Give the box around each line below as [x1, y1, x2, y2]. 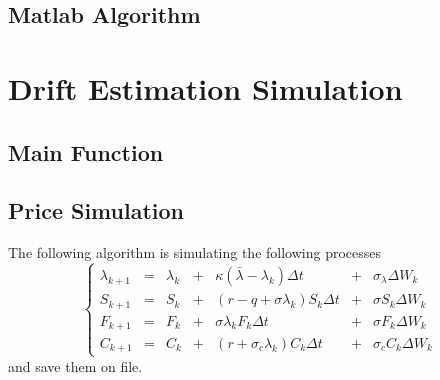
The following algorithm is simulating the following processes [8, 242, 382, 263]
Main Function [8, 136, 164, 167]
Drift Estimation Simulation [8, 67, 403, 108]
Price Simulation [8, 195, 185, 226]
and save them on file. [8, 355, 143, 376]
